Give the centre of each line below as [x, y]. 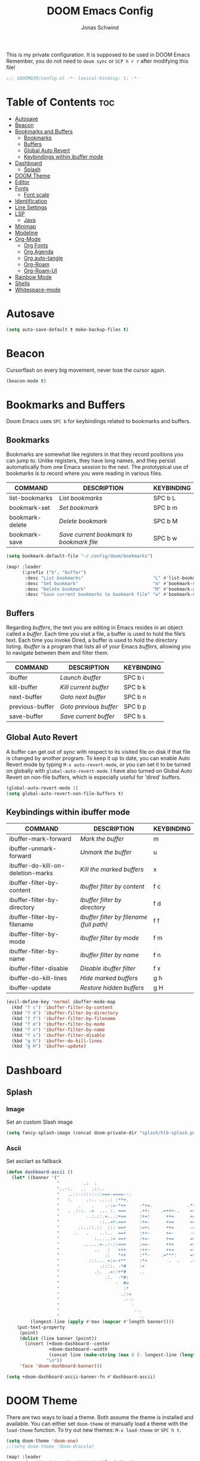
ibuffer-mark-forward [40, 839]
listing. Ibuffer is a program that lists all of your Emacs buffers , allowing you [99, 646]
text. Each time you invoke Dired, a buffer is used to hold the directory [92, 640]
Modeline [26, 232]
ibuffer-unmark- [33, 848]
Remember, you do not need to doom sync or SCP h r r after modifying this [97, 61]
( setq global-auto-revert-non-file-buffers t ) [65, 794]
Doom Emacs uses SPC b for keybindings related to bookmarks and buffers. [99, 421]
